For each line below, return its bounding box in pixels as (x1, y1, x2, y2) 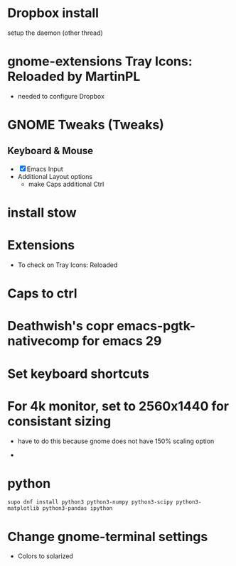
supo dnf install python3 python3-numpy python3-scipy (7, 499, 173, 506)
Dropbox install (7, 5, 100, 21)
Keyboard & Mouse (7, 145, 94, 157)
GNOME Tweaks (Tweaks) (7, 117, 165, 133)
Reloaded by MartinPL (7, 69, 141, 85)
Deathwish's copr (7, 318, 114, 334)
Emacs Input (26, 165, 64, 173)
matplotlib (7, 505, 40, 512)
